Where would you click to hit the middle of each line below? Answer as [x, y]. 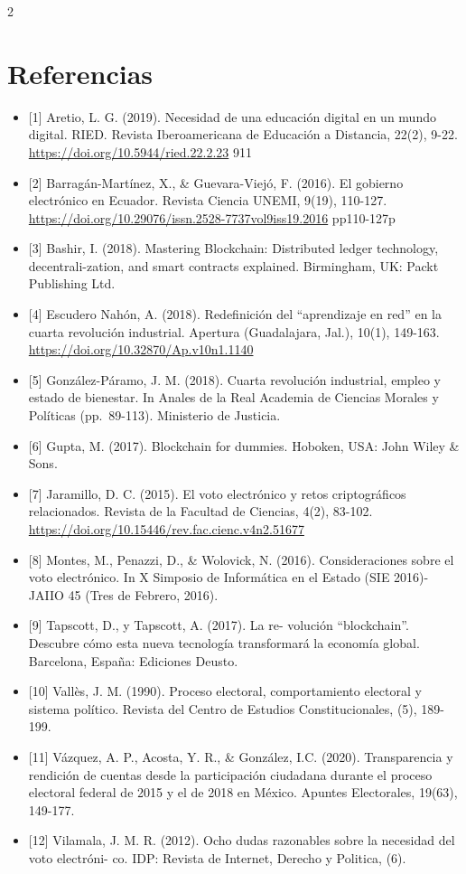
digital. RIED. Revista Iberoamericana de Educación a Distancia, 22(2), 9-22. [243, 134]
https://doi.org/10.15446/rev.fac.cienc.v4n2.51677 [166, 529]
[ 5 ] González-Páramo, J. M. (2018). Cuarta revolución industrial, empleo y [234, 379]
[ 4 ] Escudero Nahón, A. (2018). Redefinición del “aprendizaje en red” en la [235, 314]
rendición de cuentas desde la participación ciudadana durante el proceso [230, 774]
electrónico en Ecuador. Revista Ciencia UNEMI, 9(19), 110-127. [208, 200]
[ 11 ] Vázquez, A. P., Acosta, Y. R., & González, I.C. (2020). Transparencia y [241, 756]
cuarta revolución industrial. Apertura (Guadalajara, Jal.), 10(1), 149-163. [234, 331]
